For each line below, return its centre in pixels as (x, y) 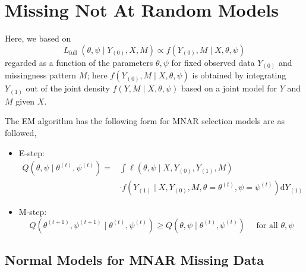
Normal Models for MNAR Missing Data (134, 260)
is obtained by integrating (239, 75)
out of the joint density (68, 88)
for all (267, 225)
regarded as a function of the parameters (79, 62)
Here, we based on (38, 38)
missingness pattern (41, 75)
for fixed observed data (213, 62)
